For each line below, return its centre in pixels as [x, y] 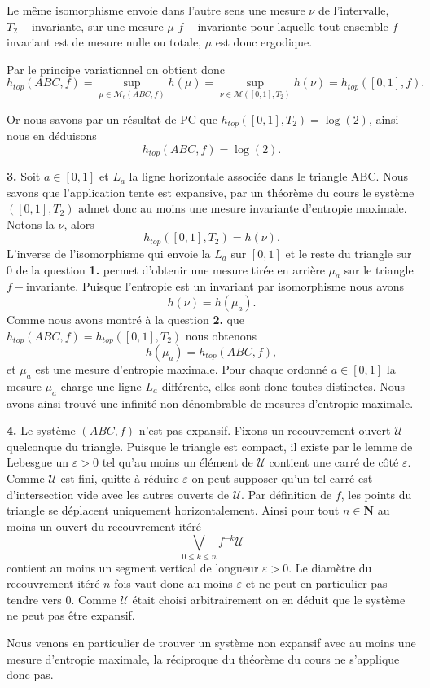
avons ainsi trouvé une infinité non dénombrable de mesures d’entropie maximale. [210, 403]
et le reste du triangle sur [349, 253]
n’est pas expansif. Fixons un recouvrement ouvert [265, 430]
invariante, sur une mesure [98, 26]
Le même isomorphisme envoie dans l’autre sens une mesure [156, 10]
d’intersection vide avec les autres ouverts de [118, 494]
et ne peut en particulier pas [316, 583]
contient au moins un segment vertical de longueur [133, 567]
